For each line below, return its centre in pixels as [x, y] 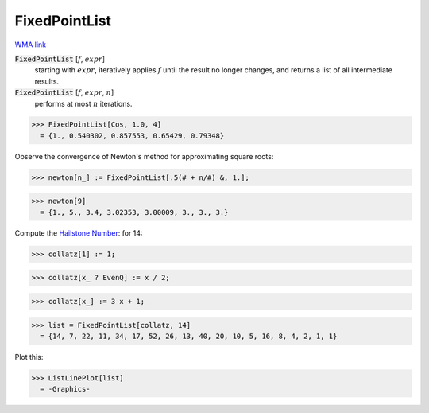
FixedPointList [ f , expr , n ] [64, 92]
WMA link [31, 45]
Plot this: [29, 357]
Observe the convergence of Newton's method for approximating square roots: [144, 156]
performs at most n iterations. [83, 103]
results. [47, 81]
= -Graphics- [65, 389]
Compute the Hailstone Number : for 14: [79, 233]
